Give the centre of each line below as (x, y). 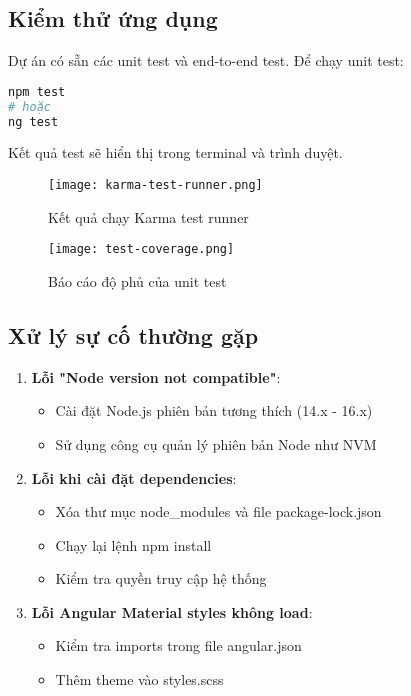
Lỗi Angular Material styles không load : (172, 611)
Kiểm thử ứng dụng (113, 18)
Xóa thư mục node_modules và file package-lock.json (218, 511)
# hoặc (29, 106)
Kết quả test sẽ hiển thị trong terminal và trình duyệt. (175, 152)
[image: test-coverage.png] (141, 249)
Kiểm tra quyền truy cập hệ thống (161, 578)
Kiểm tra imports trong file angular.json (178, 645)
